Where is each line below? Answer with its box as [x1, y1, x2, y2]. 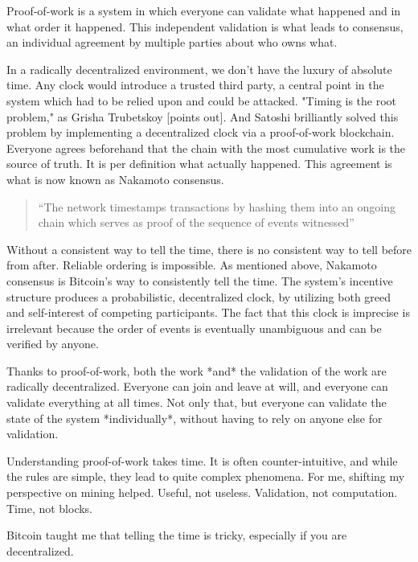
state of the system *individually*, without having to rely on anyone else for [6, 409, 383, 426]
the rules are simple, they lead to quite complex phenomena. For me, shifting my [6, 468, 405, 485]
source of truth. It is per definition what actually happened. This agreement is [6, 155, 392, 172]
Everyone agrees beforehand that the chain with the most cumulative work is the [6, 139, 406, 156]
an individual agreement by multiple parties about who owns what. [6, 34, 338, 51]
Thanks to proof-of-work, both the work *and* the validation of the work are [6, 362, 387, 379]
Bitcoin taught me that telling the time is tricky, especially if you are [6, 527, 347, 544]
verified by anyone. [6, 335, 99, 352]
